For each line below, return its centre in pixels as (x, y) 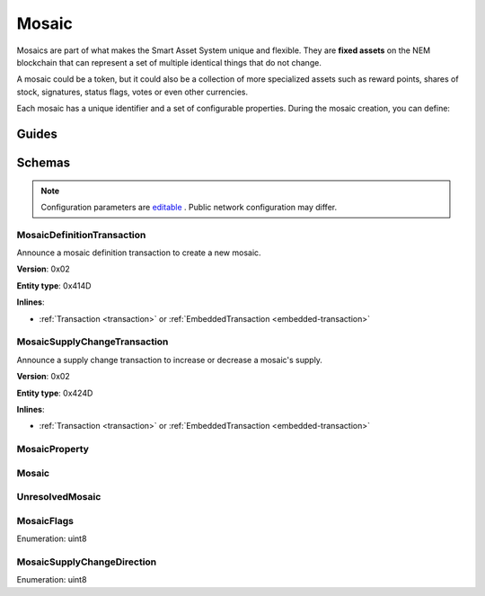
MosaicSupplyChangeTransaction (93, 342)
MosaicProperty (53, 449)
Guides (37, 133)
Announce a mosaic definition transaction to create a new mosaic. (139, 253)
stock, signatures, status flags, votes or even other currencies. (132, 92)
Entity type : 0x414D (54, 285)
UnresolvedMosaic (59, 497)
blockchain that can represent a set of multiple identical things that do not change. (169, 62)
